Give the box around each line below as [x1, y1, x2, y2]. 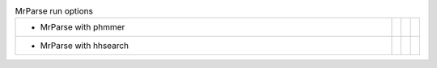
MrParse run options [15, 6, 93, 17]
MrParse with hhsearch [40, 40, 129, 51]
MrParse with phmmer [40, 22, 125, 33]
